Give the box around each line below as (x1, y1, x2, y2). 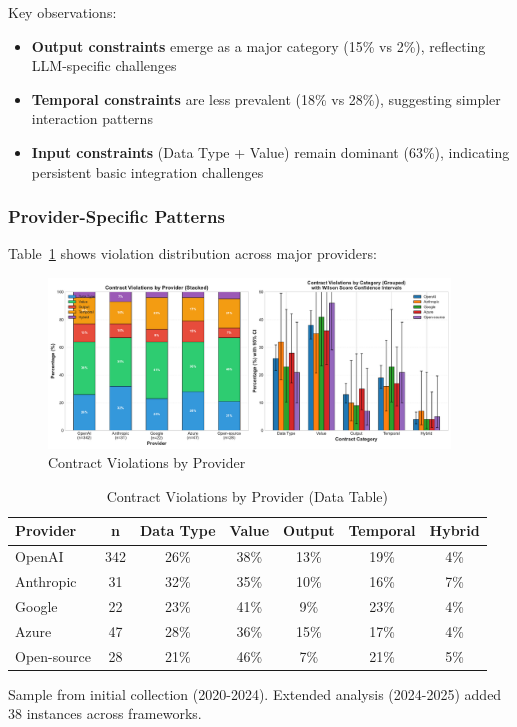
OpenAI (15, 546, 64, 567)
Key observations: (8, 2, 117, 22)
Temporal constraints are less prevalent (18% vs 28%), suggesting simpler (31, 88, 501, 109)
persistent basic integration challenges (31, 161, 264, 182)
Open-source (15, 645, 91, 666)
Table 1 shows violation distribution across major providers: (8, 243, 377, 264)
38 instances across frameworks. (8, 703, 202, 724)
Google (15, 595, 58, 616)
